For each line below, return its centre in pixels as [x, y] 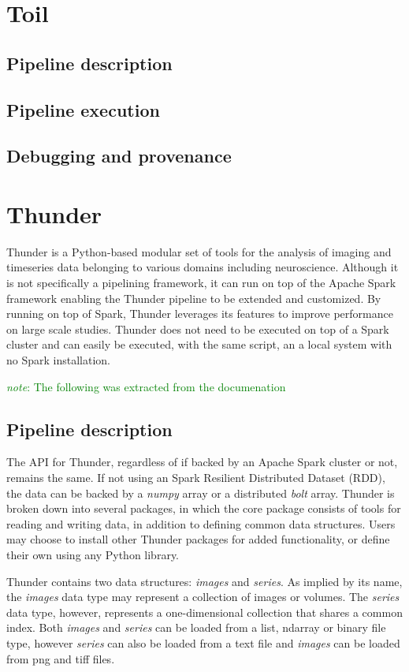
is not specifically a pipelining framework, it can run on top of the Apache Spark [201, 283]
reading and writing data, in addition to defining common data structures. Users [201, 523]
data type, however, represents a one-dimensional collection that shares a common [204, 612]
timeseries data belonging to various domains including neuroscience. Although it [203, 267]
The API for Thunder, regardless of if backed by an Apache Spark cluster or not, [202, 462]
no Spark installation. [58, 360]
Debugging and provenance [119, 156]
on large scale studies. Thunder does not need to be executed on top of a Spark [198, 329]
